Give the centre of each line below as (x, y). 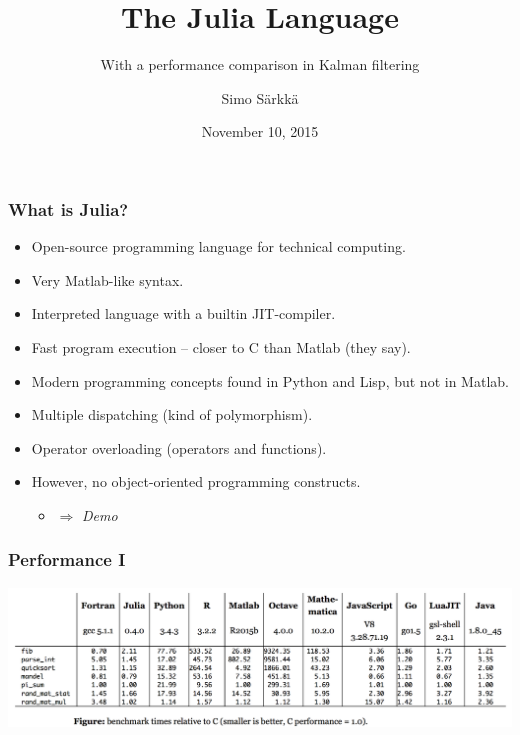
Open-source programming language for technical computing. (218, 246)
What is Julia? (68, 208)
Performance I (67, 559)
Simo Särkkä (260, 97)
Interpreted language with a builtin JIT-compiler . (183, 313)
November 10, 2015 (260, 131)
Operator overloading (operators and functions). (179, 447)
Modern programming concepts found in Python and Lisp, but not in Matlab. (270, 380)
